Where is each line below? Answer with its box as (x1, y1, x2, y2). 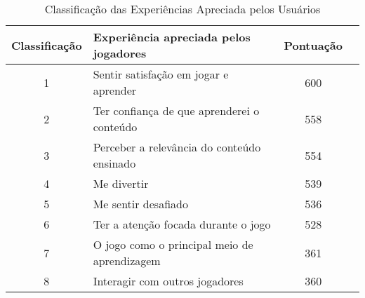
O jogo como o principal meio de (93, 236, 253, 252)
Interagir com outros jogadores (93, 273, 244, 289)
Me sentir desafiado (93, 196, 188, 212)
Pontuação (284, 36, 343, 53)
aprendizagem (93, 252, 161, 269)
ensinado (93, 155, 136, 171)
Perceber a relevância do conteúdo (93, 139, 261, 155)
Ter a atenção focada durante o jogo (93, 216, 271, 232)
